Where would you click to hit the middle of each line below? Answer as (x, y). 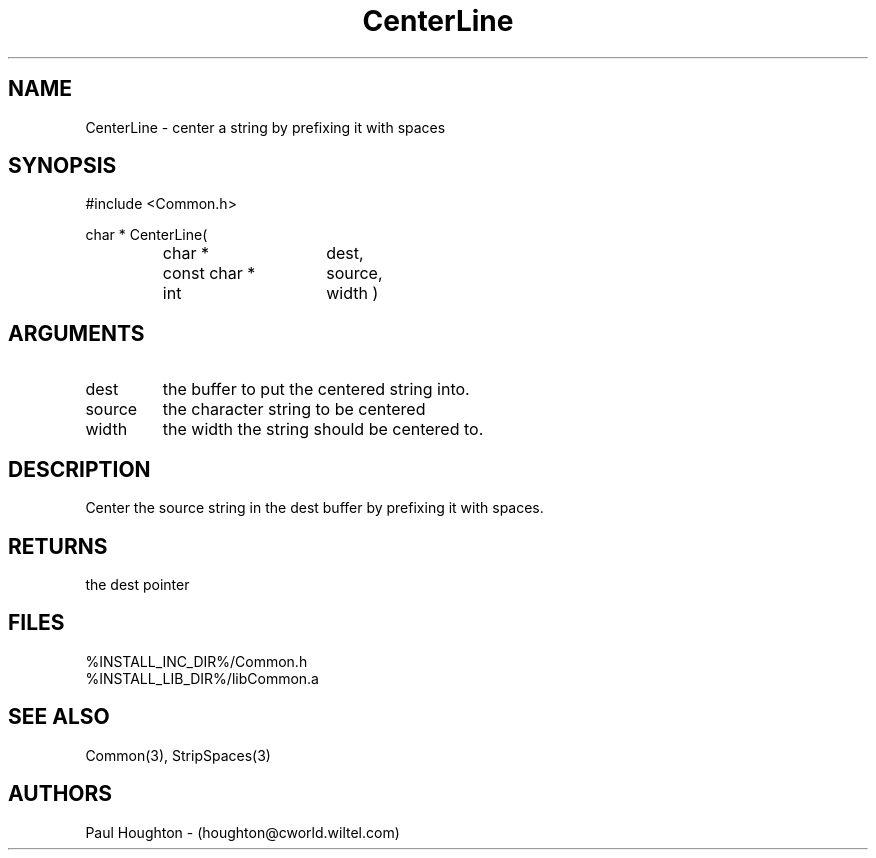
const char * (209, 273)
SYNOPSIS (62, 166)
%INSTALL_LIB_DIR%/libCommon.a (202, 678)
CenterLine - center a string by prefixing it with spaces (265, 127)
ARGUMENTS (76, 333)
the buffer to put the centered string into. (316, 389)
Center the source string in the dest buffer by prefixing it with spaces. (314, 508)
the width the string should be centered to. (323, 429)
